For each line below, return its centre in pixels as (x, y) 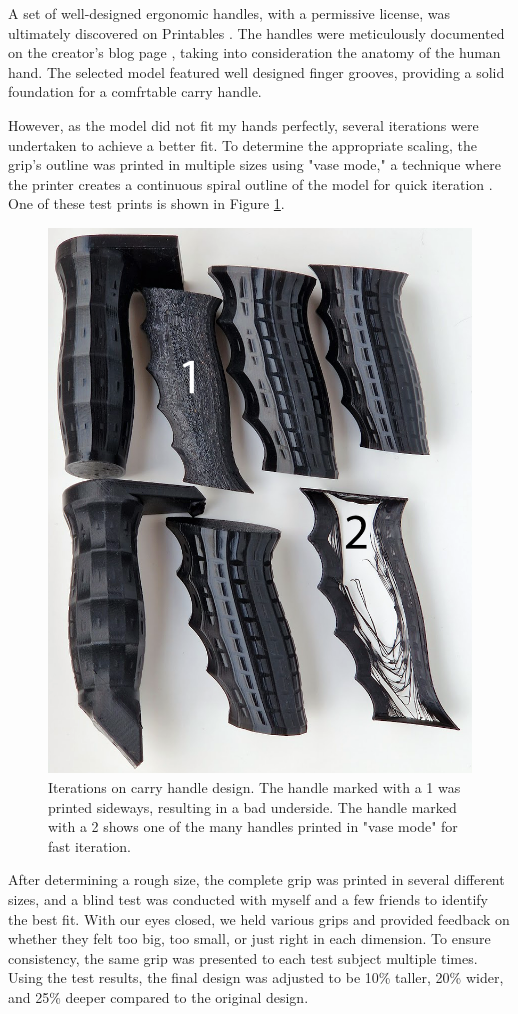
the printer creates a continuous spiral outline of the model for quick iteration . (250, 183)
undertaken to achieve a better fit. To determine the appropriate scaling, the (242, 144)
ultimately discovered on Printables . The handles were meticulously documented (256, 32)
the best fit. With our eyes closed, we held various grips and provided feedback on (259, 918)
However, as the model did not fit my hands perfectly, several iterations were (243, 124)
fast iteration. (89, 845)
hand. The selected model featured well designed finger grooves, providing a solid (256, 71)
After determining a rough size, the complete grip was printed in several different (256, 879)
